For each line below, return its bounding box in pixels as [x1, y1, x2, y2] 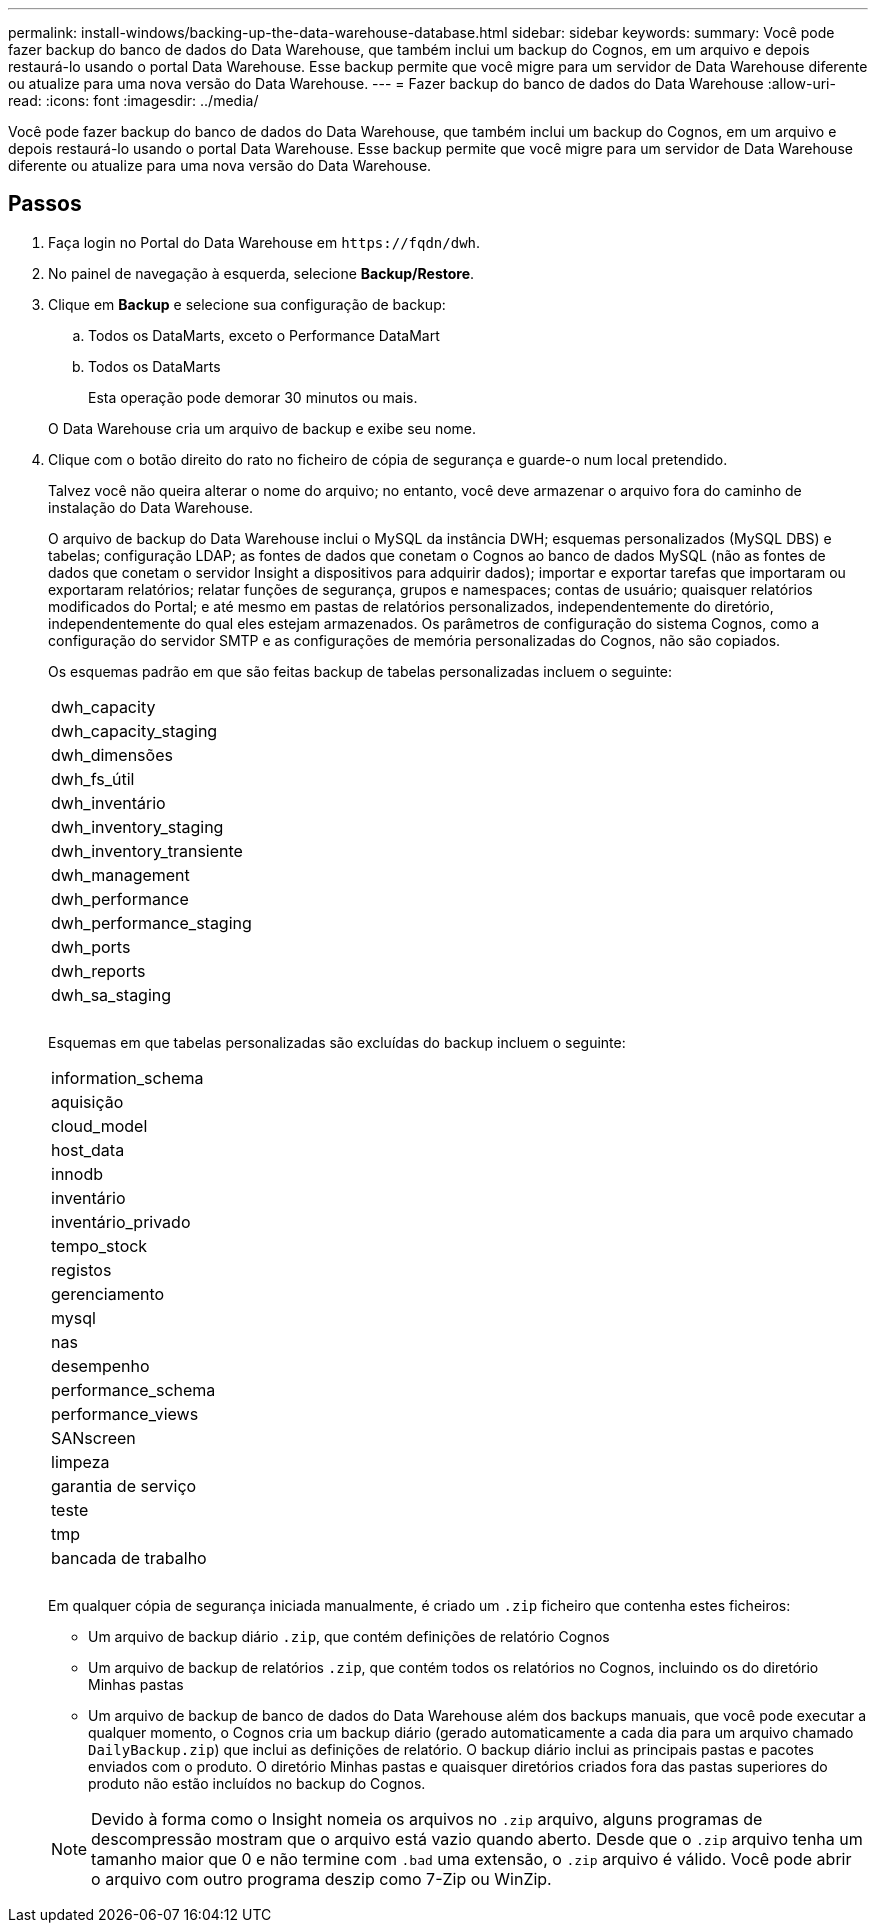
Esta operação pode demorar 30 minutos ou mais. [88, 388, 418, 406]
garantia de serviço [51, 1475, 197, 1496]
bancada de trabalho [51, 1547, 207, 1568]
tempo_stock [51, 1235, 148, 1256]
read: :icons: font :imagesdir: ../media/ [8, 92, 259, 109]
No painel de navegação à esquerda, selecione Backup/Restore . [48, 264, 475, 282]
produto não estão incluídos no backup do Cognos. [88, 1774, 426, 1792]
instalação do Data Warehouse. [48, 498, 254, 516]
